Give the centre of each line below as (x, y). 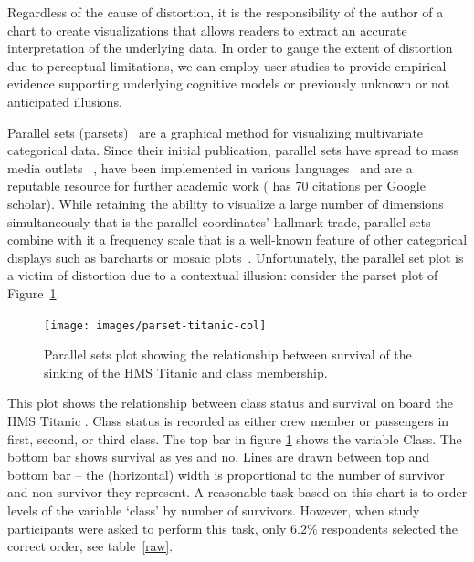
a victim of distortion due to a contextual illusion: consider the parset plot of (223, 275)
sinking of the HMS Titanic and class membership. (186, 372)
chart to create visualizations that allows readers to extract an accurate (207, 30)
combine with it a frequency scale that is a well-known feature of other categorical (237, 239)
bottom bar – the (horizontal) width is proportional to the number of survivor (226, 474)
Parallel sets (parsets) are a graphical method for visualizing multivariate (216, 132)
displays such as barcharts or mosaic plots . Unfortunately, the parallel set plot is (236, 257)
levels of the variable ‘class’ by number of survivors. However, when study (214, 510)
